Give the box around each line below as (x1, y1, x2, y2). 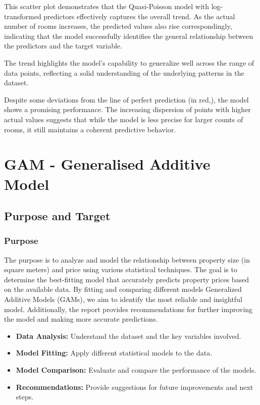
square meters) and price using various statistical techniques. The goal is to (4, 264, 237, 275)
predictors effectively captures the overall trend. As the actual (43, 11, 235, 21)
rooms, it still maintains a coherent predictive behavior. (4, 124, 176, 134)
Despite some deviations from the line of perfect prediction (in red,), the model (4, 94, 249, 105)
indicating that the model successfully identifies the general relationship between (4, 30, 253, 41)
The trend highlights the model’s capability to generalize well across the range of (4, 57, 254, 68)
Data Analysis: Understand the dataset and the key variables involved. (16, 330, 241, 341)
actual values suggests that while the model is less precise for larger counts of (4, 114, 243, 124)
